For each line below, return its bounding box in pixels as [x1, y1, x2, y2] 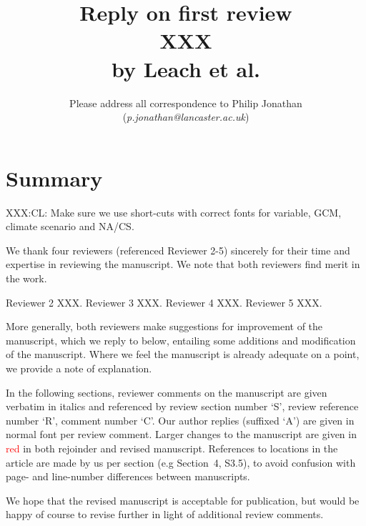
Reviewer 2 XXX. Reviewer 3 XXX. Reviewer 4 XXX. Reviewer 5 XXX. [6, 294, 322, 309]
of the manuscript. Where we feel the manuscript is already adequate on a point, [6, 347, 360, 362]
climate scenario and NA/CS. [6, 219, 134, 234]
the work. [6, 271, 47, 285]
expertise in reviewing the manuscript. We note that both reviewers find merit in [6, 257, 360, 272]
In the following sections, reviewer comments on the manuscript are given [6, 384, 327, 400]
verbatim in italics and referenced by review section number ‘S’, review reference [6, 399, 359, 414]
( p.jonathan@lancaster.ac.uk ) [122, 109, 249, 124]
